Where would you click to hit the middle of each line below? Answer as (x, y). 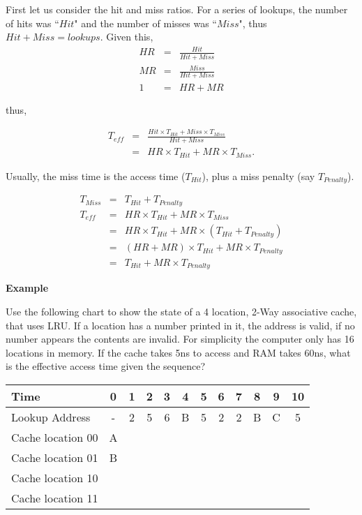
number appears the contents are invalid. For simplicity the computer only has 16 (180, 339)
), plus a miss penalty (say (258, 176)
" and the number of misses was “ (145, 23)
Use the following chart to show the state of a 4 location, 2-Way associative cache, (181, 311)
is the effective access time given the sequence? (106, 366)
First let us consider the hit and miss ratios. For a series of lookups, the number (177, 9)
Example (27, 288)
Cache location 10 (55, 477)
